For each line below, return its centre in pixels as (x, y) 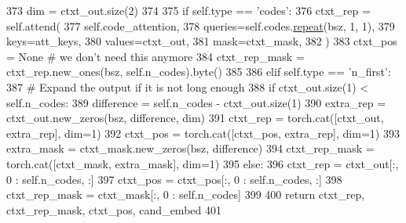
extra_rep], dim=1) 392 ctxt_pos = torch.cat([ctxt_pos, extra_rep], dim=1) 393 (203, 133)
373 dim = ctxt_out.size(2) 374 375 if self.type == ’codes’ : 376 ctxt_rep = (188, 10)
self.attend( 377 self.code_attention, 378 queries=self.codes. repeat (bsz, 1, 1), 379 (201, 25)
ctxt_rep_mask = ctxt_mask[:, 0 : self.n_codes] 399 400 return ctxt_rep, (186, 194)
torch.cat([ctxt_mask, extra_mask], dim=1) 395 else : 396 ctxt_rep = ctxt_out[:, (203, 163)
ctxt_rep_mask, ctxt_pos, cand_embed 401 (114, 209)
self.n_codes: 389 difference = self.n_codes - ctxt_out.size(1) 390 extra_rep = (196, 102)
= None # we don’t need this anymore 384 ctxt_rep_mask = (155, 56)
